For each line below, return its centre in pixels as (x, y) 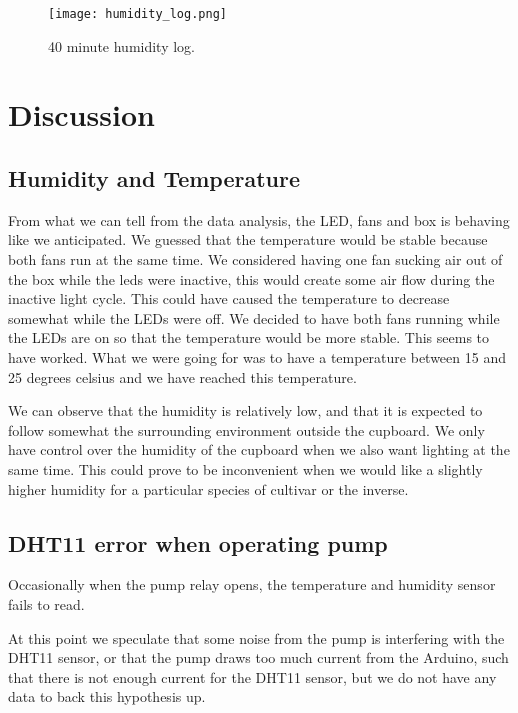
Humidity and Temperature (154, 178)
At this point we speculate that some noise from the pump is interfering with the (256, 637)
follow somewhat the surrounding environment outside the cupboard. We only (246, 429)
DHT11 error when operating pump (198, 542)
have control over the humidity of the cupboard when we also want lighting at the (259, 449)
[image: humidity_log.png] (137, 14)
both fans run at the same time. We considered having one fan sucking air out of (255, 259)
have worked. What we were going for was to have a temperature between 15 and (257, 356)
